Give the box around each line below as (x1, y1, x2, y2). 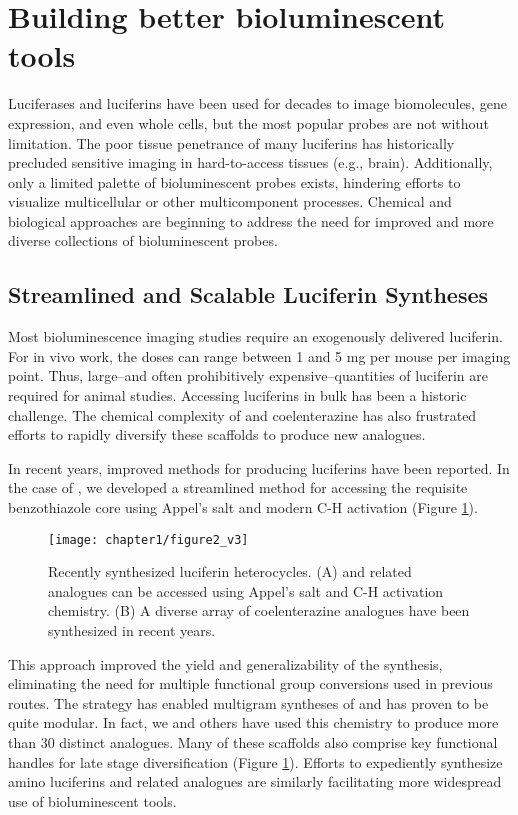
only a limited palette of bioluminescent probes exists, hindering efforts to (8, 171, 461, 192)
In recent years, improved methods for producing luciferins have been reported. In (8, 457, 510, 478)
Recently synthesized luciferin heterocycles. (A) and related (48, 561, 412, 582)
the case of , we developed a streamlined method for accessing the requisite (8, 477, 468, 498)
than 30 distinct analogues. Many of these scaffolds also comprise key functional (8, 732, 498, 753)
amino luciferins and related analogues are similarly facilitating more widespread (8, 771, 502, 792)
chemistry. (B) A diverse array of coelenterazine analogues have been (48, 600, 470, 621)
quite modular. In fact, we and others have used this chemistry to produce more (8, 712, 499, 733)
